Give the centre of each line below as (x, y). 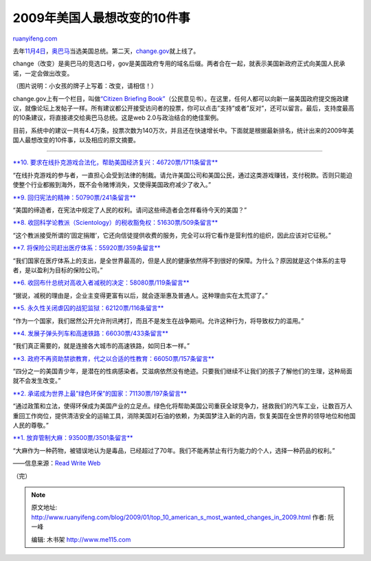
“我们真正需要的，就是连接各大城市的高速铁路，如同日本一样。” (101, 346)
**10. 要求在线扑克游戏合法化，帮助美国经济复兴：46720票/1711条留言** (115, 162)
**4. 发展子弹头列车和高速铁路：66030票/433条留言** (90, 333)
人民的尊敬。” (31, 426)
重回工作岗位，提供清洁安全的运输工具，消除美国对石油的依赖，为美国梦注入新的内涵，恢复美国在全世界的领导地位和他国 (184, 415)
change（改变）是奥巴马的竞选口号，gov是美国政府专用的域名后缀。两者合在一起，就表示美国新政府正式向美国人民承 (179, 64)
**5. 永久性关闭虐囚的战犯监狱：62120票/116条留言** (88, 308)
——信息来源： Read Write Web (57, 463)
